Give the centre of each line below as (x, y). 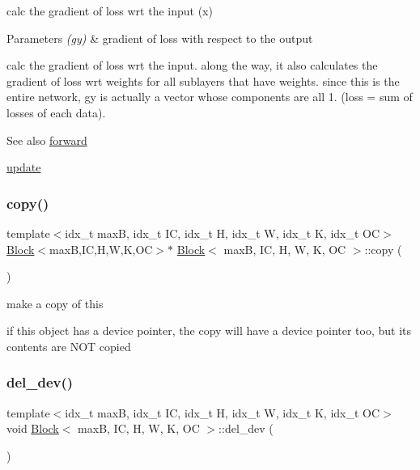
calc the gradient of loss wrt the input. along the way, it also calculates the (192, 65)
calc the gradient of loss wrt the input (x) (110, 11)
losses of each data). (56, 112)
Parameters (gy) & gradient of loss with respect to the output (160, 38)
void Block (33, 428)
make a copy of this (55, 303)
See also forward (47, 140)
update (24, 167)
